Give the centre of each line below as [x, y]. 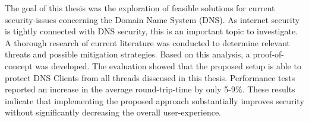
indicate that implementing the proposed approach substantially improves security [154, 100]
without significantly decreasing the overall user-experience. [113, 112]
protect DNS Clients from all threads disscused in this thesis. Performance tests [150, 77]
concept [19, 65]
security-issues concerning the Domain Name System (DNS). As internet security [152, 19]
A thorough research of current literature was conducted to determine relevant [147, 42]
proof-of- [269, 54]
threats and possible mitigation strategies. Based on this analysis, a [127, 54]
